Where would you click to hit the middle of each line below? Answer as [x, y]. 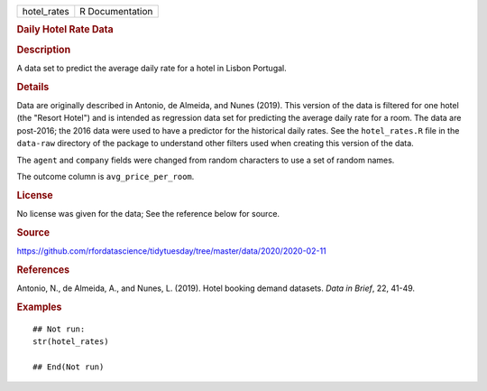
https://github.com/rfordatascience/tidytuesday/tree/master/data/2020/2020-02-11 [171, 251]
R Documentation [116, 11]
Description [44, 50]
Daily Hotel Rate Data [65, 30]
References [43, 269]
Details [33, 87]
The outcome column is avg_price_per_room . [106, 176]
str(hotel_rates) [71, 342]
